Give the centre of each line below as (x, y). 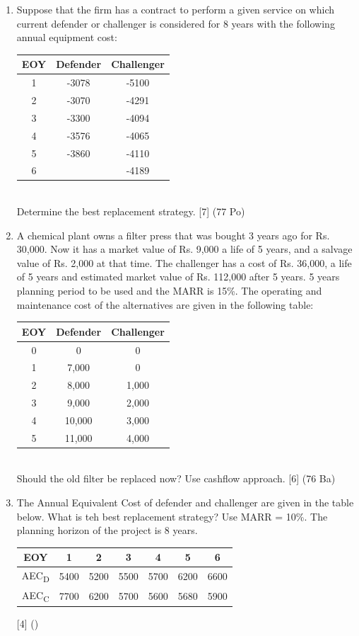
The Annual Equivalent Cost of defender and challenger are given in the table (185, 502)
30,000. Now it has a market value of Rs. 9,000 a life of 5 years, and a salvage (184, 249)
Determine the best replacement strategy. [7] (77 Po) (131, 211)
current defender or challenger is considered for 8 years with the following (176, 23)
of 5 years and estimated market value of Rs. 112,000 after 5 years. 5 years (178, 277)
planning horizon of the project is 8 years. (107, 530)
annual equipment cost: (67, 37)
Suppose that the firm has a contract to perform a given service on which (175, 9)
